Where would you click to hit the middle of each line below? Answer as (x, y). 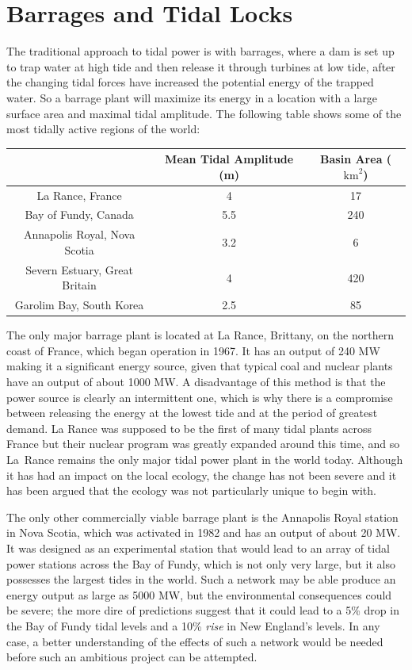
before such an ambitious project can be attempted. (132, 657)
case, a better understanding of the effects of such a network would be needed (195, 641)
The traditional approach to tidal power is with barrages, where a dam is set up (200, 51)
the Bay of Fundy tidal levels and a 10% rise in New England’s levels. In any (193, 625)
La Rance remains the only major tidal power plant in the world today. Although (205, 459)
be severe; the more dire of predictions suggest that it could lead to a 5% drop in (203, 610)
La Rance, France (79, 195)
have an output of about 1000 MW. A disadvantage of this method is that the (196, 382)
